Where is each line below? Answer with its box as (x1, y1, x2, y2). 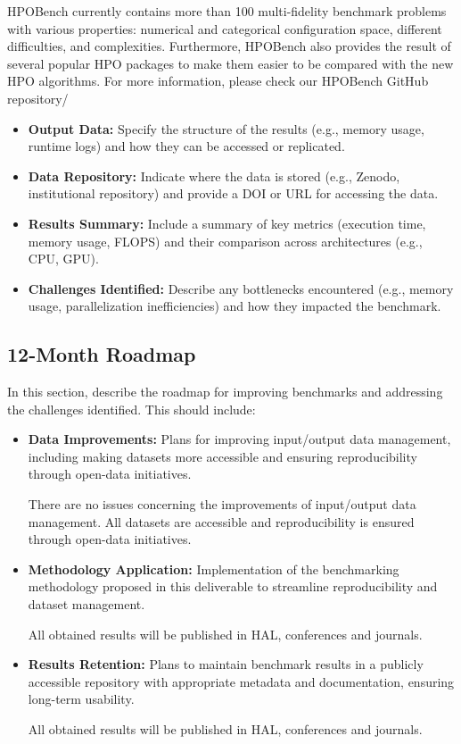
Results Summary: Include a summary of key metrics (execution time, (28, 213, 426, 232)
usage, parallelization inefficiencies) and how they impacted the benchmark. (28, 297, 441, 315)
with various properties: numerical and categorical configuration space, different (7, 19, 442, 38)
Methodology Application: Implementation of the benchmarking (28, 559, 399, 578)
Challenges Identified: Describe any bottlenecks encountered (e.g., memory (28, 279, 454, 297)
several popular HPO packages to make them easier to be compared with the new (7, 54, 454, 72)
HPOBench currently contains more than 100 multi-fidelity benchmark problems (7, 2, 447, 20)
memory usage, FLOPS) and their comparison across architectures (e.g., (28, 231, 423, 250)
